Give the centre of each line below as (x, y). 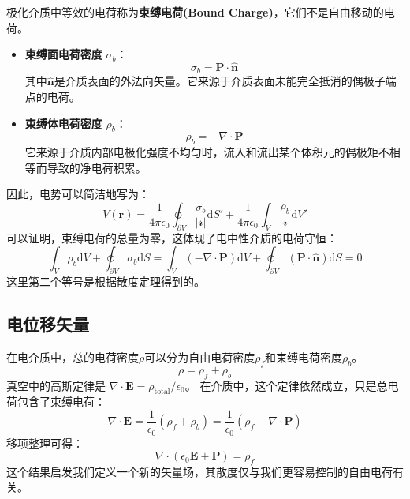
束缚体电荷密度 (63, 123)
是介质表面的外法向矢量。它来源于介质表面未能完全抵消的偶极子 (220, 81)
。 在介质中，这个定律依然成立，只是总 (286, 385)
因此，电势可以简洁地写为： (78, 194)
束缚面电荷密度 (63, 54)
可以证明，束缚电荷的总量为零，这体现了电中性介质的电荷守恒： (172, 237)
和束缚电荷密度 (304, 357)
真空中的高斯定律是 (56, 385)
